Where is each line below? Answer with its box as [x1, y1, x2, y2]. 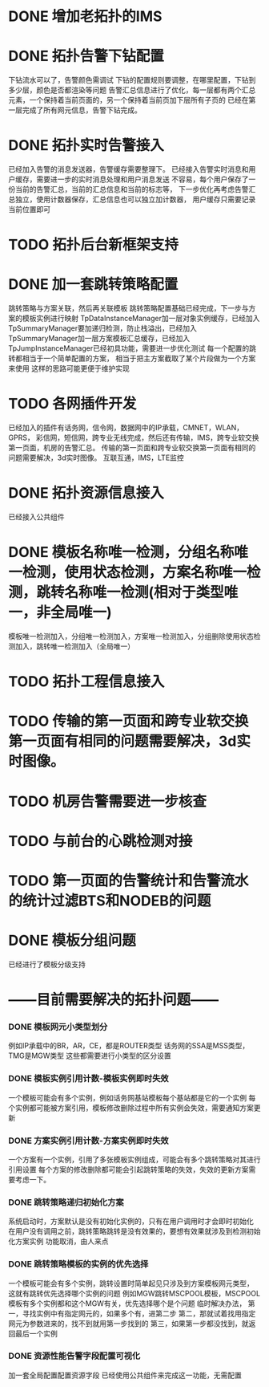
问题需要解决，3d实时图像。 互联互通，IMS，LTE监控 [8, 453, 184, 462]
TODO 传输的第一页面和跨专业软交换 [8, 712, 249, 730]
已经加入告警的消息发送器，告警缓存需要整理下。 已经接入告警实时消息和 [8, 165, 249, 174]
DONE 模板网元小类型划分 [8, 1021, 108, 1032]
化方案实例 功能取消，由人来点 [8, 1237, 109, 1247]
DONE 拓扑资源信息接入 [8, 484, 164, 502]
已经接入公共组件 [8, 512, 65, 522]
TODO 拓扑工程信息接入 [8, 673, 165, 691]
